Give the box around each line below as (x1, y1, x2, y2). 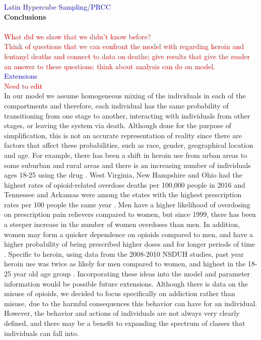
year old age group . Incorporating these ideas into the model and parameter (13, 268, 250, 279)
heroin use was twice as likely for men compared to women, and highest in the (4, 258, 246, 269)
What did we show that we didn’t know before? (4, 31, 151, 41)
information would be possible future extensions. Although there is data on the (4, 278, 248, 289)
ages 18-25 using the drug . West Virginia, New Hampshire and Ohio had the (4, 169, 242, 180)
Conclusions (4, 11, 46, 22)
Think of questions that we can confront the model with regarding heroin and (4, 41, 244, 51)
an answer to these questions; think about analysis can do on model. (4, 61, 215, 71)
